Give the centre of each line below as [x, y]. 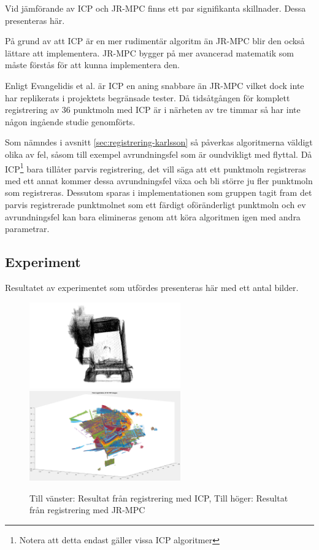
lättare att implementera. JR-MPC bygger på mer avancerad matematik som [149, 52]
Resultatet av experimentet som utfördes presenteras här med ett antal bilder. [152, 287]
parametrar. [27, 229]
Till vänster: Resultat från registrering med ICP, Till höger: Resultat [159, 498]
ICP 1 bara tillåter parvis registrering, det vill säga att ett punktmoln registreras [156, 168]
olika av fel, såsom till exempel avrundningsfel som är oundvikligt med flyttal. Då [159, 154]
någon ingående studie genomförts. [70, 121]
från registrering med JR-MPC [87, 510]
